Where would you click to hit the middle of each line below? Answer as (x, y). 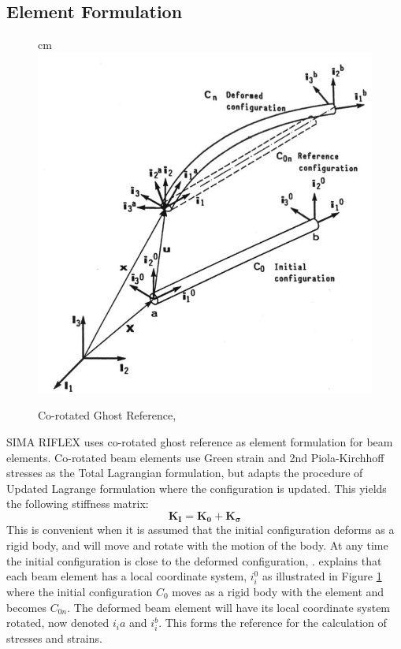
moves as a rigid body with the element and (278, 591)
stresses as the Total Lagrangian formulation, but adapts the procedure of (185, 473)
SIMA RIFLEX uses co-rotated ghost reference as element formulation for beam (200, 442)
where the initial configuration (80, 591)
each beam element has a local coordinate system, (127, 576)
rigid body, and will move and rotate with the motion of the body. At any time (197, 545)
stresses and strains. (54, 638)
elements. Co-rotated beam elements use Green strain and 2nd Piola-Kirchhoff (195, 457)
